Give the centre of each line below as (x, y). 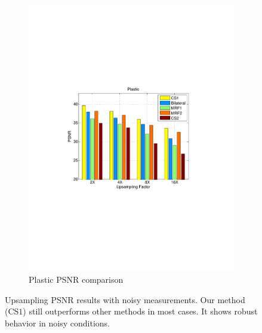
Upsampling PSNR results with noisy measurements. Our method (125, 299)
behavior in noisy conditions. (58, 323)
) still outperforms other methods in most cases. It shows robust (140, 311)
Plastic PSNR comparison (76, 279)
